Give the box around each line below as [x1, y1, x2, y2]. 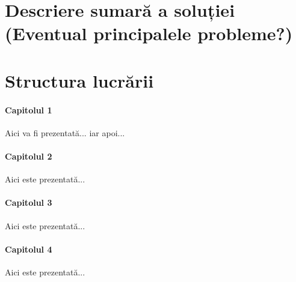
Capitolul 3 [5, 196, 52, 209]
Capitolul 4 [5, 242, 52, 255]
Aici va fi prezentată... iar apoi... [5, 126, 125, 139]
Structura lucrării [5, 68, 154, 92]
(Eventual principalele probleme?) [5, 21, 293, 46]
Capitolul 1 [5, 103, 52, 116]
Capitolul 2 [5, 149, 52, 162]
